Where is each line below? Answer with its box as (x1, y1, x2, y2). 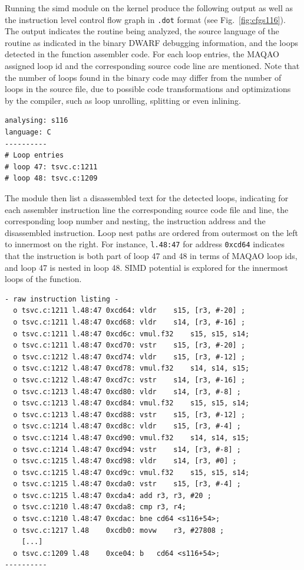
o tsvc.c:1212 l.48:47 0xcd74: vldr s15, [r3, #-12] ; (13, 352, 246, 361)
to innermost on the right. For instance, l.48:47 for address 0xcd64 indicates (5, 238, 285, 250)
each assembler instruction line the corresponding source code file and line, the (5, 203, 289, 215)
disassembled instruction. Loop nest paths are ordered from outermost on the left (5, 226, 298, 238)
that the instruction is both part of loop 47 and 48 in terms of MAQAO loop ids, (5, 250, 298, 261)
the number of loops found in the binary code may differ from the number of (5, 71, 282, 83)
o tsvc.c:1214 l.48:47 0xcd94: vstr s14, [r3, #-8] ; (13, 445, 241, 454)
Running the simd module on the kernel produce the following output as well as (5, 2, 293, 14)
